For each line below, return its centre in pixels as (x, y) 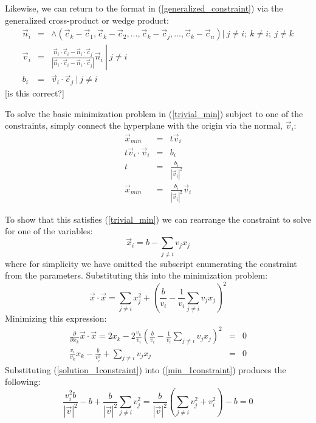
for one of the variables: (49, 231)
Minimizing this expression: (56, 318)
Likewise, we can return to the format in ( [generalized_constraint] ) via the (144, 8)
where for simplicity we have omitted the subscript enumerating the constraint (151, 263)
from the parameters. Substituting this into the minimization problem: (136, 275)
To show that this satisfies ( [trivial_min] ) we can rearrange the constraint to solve (158, 219)
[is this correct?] (35, 93)
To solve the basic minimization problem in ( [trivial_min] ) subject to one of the (154, 113)
